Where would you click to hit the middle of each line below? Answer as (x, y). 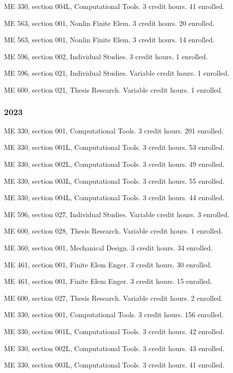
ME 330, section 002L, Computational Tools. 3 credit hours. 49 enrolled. (114, 164)
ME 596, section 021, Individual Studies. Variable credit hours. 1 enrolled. (117, 73)
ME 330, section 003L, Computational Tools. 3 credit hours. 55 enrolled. (114, 181)
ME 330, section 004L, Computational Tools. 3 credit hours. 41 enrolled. (114, 6)
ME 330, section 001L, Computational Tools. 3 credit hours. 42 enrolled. (114, 331)
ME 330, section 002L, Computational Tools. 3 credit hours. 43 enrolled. (114, 348)
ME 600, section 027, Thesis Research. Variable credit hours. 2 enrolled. (114, 298)
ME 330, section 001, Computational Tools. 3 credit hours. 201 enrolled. (114, 130)
